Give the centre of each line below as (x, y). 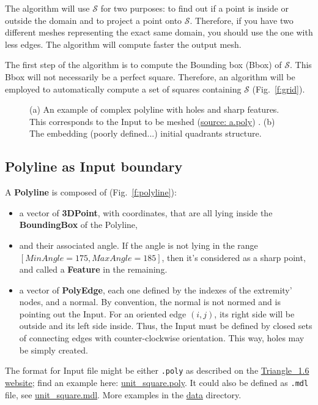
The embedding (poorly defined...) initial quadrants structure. (146, 133)
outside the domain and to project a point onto (94, 20)
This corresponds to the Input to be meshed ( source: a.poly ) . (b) (152, 121)
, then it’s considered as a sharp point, (234, 257)
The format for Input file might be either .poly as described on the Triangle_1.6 (157, 370)
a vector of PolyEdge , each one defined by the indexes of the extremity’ (156, 290)
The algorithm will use (47, 8)
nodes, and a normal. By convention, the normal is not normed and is (150, 302)
